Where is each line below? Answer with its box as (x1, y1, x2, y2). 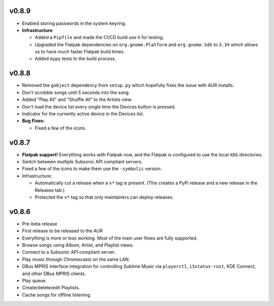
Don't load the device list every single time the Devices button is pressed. (22, 104, 176, 110)
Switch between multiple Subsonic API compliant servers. (22, 159, 143, 165)
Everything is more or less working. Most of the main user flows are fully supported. (22, 235, 198, 241)
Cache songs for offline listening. (22, 292, 91, 298)
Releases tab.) (35, 187, 65, 193)
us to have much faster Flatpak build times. (35, 49, 125, 55)
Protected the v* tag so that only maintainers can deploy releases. (35, 194, 174, 200)
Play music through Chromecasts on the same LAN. (22, 256, 130, 262)
